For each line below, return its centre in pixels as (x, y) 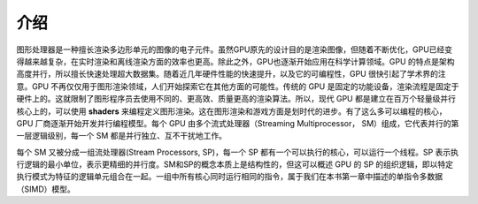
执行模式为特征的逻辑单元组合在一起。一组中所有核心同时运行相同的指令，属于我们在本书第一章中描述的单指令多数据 (229, 177)
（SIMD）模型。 (46, 189)
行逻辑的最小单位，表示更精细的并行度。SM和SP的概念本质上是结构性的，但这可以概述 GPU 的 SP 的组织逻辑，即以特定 (235, 164)
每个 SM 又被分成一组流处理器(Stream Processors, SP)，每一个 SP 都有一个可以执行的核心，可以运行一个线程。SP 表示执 (238, 152)
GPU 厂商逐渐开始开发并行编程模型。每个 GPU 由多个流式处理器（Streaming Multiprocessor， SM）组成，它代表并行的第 (238, 123)
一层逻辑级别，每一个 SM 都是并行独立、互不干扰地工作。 (122, 136)
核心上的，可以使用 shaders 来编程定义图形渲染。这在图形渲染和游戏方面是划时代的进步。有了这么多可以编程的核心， (231, 111)
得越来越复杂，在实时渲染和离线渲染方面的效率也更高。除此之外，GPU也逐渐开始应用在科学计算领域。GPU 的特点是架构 (235, 61)
